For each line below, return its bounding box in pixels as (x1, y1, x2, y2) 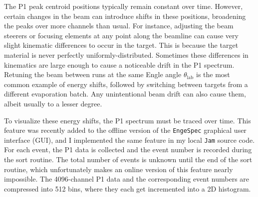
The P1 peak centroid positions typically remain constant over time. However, (4, 1, 243, 11)
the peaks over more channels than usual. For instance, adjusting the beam (4, 20, 234, 31)
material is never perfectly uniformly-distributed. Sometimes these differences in (4, 49, 249, 60)
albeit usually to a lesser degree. (4, 98, 102, 108)
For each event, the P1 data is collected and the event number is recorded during (4, 144, 252, 155)
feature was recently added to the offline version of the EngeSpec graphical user (4, 125, 247, 135)
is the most (196, 69, 230, 80)
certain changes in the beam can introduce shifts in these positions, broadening (4, 10, 246, 21)
